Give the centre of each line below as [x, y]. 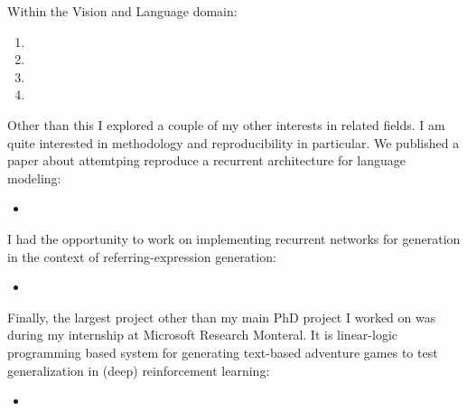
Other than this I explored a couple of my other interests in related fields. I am [226, 124]
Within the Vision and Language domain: [122, 11]
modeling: [34, 177]
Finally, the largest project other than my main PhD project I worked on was [222, 317]
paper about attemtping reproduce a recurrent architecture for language [206, 160]
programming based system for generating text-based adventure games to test [223, 352]
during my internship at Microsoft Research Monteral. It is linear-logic [203, 335]
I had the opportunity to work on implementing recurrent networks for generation [234, 238]
